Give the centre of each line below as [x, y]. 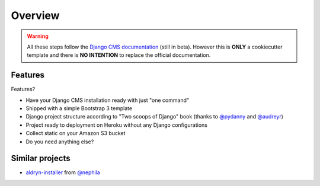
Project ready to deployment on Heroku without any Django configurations [116, 125]
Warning [38, 36]
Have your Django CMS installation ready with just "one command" [108, 100]
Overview [35, 15]
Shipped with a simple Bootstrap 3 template [79, 108]
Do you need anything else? [60, 142]
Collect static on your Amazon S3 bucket [76, 133]
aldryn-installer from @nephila [63, 172]
